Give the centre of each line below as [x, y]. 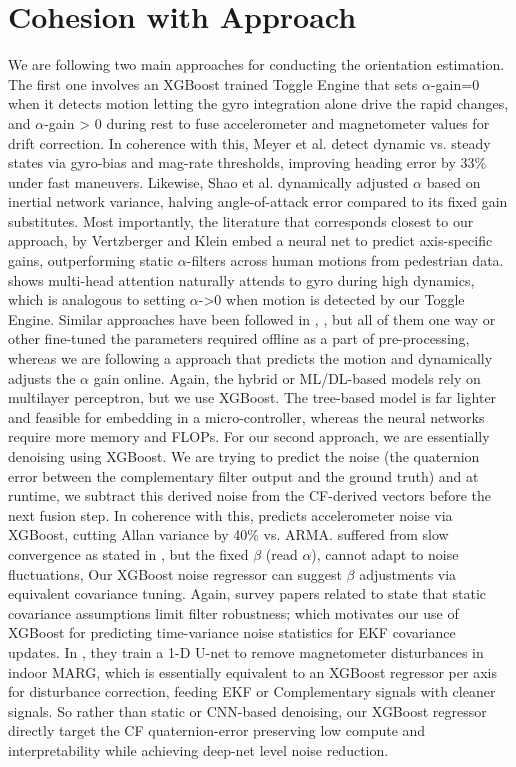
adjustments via [408, 573]
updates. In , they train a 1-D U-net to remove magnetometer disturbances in [246, 651]
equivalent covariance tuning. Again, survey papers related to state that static [247, 593]
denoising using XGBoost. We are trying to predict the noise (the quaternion [244, 456]
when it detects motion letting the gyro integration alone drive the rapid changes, [258, 103]
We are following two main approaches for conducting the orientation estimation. [256, 64]
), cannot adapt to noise [385, 553]
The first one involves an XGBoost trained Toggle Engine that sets [213, 83]
